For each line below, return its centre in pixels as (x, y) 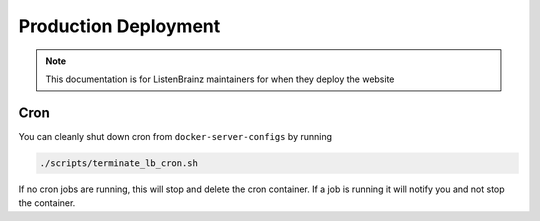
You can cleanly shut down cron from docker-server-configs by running (175, 136)
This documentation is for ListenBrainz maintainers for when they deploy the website (220, 79)
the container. (47, 203)
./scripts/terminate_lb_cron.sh (119, 163)
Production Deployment (119, 26)
